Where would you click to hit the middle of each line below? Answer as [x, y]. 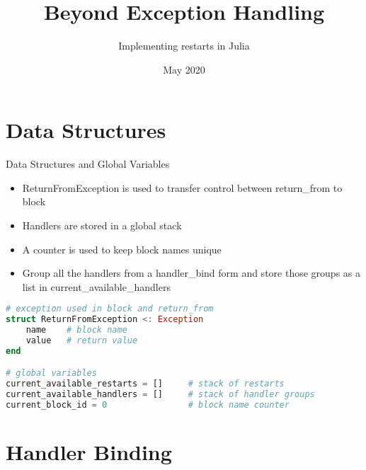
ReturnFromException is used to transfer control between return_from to [182, 187]
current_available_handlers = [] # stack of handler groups [160, 395]
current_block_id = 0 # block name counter [148, 405]
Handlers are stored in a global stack [102, 225]
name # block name [76, 330]
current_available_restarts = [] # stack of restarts [145, 384]
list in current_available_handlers [96, 286]
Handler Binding [89, 452]
